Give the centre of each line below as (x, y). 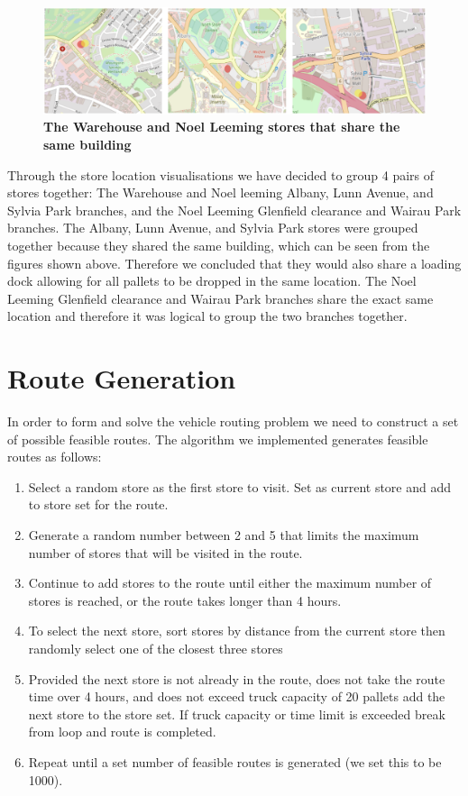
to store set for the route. (98, 504)
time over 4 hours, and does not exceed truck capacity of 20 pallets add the (237, 696)
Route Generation (122, 378)
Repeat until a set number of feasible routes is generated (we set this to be (235, 761)
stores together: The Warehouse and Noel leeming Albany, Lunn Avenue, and (220, 192)
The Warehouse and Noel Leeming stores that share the (222, 127)
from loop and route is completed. (122, 732)
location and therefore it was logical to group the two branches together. (207, 316)
